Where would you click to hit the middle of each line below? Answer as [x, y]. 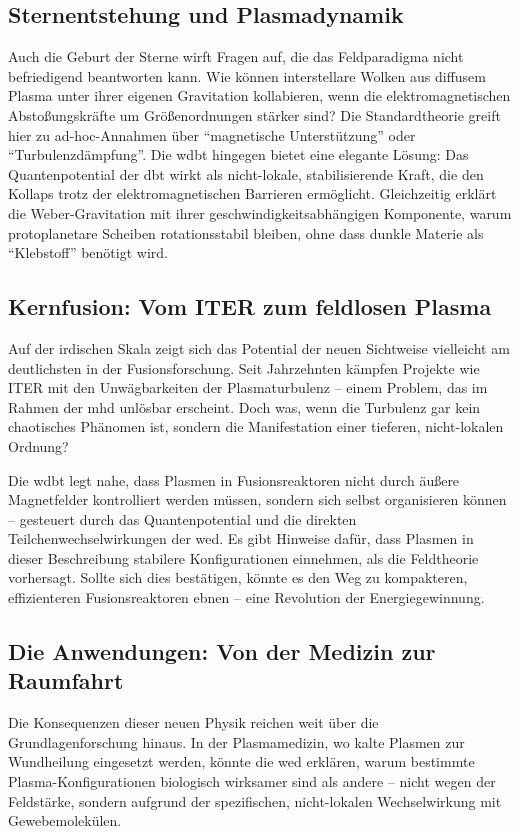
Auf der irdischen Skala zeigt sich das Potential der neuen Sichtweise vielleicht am [259, 347]
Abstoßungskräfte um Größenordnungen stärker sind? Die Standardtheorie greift [254, 114]
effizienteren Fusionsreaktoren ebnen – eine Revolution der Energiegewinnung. [246, 597]
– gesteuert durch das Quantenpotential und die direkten [182, 518]
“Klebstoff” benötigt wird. [88, 252]
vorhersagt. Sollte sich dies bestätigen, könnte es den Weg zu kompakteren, [238, 577]
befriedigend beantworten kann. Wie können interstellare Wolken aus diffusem [247, 75]
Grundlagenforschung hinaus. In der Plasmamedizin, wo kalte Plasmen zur [236, 741]
